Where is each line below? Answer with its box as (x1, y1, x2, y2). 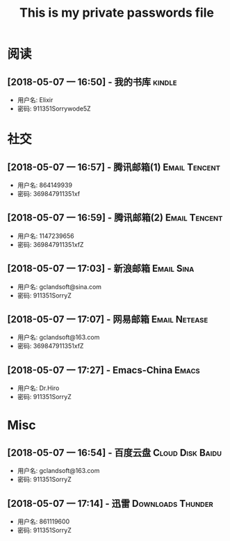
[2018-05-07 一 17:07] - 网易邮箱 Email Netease (7, 314, 208, 325)
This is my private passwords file (19, 5, 214, 21)
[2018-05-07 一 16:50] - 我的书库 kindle (7, 76, 177, 88)
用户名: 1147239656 (17, 232, 74, 240)
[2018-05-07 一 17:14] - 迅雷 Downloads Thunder (7, 497, 213, 509)
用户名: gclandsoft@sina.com (17, 282, 102, 291)
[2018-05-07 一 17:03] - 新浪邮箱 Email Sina (7, 263, 195, 275)
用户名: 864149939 (17, 181, 73, 189)
